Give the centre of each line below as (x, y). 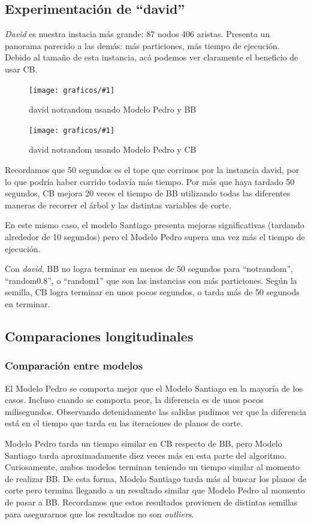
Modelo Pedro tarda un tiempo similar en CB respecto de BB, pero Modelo (144, 443)
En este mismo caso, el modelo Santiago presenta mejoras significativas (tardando (155, 225)
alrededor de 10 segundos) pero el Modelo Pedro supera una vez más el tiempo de (155, 237)
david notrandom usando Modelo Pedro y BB (113, 109)
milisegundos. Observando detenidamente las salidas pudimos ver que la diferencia (156, 411)
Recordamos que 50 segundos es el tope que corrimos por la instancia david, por (152, 170)
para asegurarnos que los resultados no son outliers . (99, 514)
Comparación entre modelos (74, 366)
